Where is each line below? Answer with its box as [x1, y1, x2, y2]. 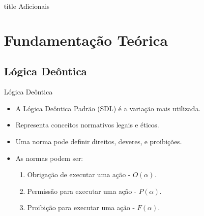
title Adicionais [4, 1, 50, 11]
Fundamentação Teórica [4, 30, 168, 50]
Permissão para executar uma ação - [27, 185, 137, 196]
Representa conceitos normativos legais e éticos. [15, 120, 159, 130]
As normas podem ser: [15, 153, 83, 163]
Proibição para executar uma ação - [27, 202, 135, 213]
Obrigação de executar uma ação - [27, 169, 131, 180]
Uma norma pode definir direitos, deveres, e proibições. [15, 136, 182, 146]
